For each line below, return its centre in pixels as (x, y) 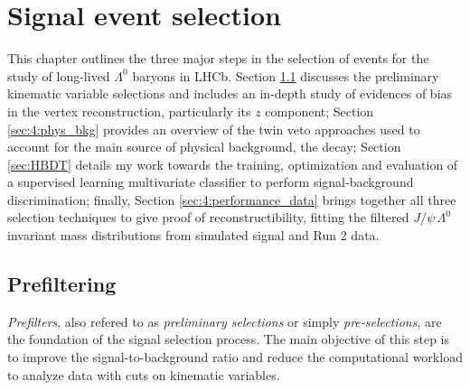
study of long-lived (59, 75)
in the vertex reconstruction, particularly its (129, 111)
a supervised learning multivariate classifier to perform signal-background (211, 182)
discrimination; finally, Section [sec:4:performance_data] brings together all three (232, 199)
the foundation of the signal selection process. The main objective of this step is (229, 339)
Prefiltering (62, 284)
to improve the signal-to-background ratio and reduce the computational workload (235, 357)
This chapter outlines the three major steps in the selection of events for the (218, 58)
